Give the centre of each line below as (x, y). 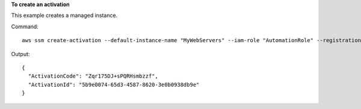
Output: (20, 54)
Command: (25, 26)
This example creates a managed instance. (64, 16)
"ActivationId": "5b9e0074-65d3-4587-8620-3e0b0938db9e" (114, 85)
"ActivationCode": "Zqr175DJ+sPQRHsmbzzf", (93, 76)
